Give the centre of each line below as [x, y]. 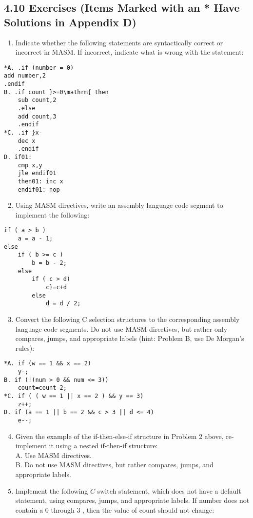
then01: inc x [40, 181]
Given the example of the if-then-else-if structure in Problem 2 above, [119, 436]
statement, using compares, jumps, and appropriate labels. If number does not [132, 500]
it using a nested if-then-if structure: [103, 446]
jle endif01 [37, 173]
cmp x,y [30, 165]
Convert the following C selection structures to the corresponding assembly [127, 319]
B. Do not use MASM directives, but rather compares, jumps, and [114, 465]
